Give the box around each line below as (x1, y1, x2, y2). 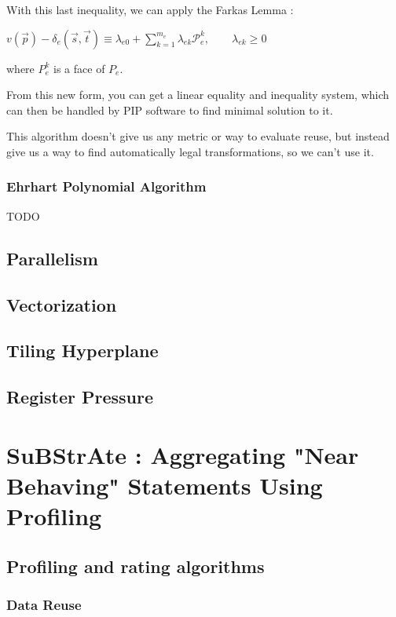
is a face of (53, 60, 105, 76)
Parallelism (6, 246, 98, 270)
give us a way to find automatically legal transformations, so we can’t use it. (6, 143, 374, 159)
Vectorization (6, 292, 117, 316)
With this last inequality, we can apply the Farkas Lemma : (6, 2, 294, 17)
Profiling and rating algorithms (6, 553, 265, 578)
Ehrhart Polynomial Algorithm (6, 177, 207, 196)
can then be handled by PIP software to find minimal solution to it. (6, 101, 333, 118)
